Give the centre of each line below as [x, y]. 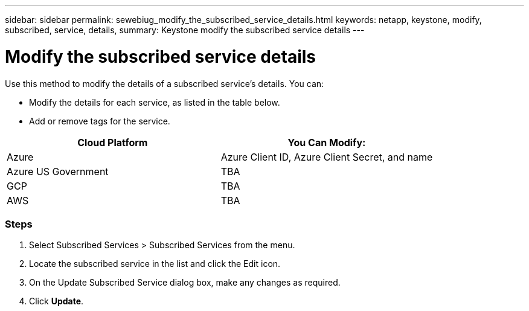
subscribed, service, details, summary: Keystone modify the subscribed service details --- [185, 30]
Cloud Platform [113, 142]
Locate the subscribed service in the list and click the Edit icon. [155, 264]
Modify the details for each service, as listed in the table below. [155, 102]
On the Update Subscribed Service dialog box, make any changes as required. [185, 283]
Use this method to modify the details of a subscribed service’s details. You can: [165, 83]
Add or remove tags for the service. [100, 121]
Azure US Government [58, 171]
